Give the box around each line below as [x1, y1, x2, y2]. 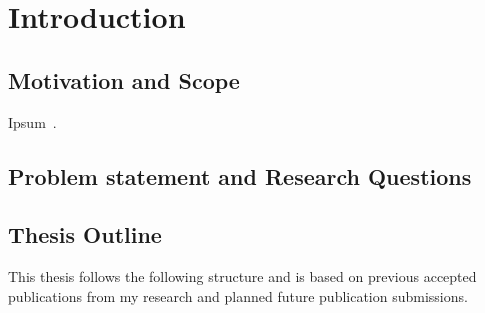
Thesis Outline [8, 219, 162, 250]
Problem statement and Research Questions [8, 160, 472, 191]
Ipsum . [8, 111, 57, 132]
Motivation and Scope [8, 64, 240, 95]
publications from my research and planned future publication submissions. [8, 285, 468, 306]
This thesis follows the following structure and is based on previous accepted [8, 266, 477, 287]
